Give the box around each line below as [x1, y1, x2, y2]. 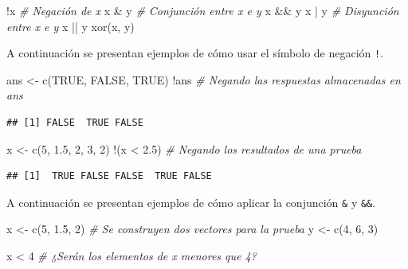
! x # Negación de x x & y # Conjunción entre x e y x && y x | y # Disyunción [6, 2, 399, 18]
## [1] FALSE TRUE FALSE [6, 117, 143, 129]
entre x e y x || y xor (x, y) [6, 18, 135, 34]
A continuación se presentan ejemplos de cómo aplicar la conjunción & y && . [6, 193, 376, 210]
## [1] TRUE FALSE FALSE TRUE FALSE [6, 170, 212, 182]
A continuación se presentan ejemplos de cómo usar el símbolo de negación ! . [6, 45, 384, 61]
